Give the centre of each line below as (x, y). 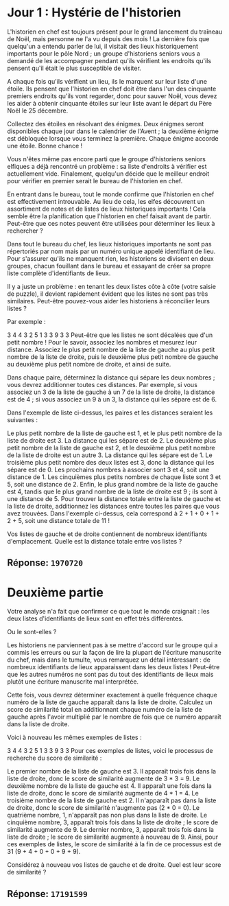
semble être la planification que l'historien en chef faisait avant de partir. (109, 216)
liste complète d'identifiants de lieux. (59, 273)
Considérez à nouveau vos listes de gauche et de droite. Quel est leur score (114, 865)
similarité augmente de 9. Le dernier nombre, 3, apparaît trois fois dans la (111, 830)
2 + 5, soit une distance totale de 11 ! (59, 520)
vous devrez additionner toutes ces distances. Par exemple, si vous (102, 384)
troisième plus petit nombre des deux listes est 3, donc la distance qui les (111, 462)
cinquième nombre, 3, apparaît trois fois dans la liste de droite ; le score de (112, 822)
